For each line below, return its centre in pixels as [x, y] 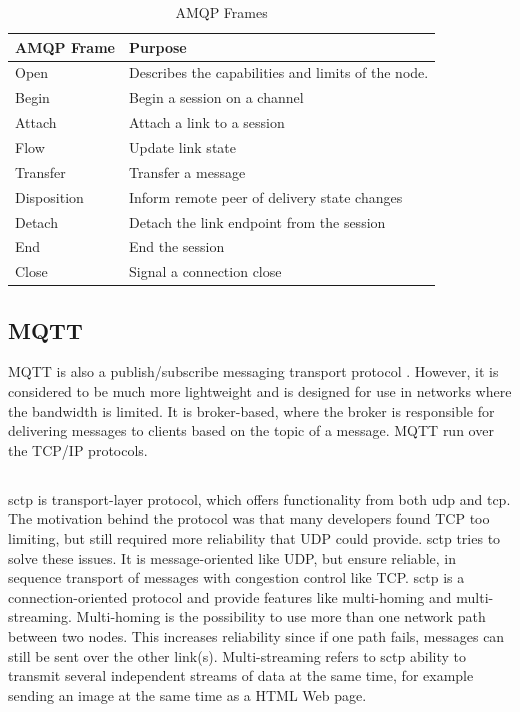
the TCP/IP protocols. [78, 449]
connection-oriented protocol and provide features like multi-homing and [230, 596]
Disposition [49, 196]
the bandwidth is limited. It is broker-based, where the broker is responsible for [251, 410]
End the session [176, 246]
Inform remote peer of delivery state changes [265, 196]
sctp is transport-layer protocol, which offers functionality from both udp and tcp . [259, 498]
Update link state [182, 146]
